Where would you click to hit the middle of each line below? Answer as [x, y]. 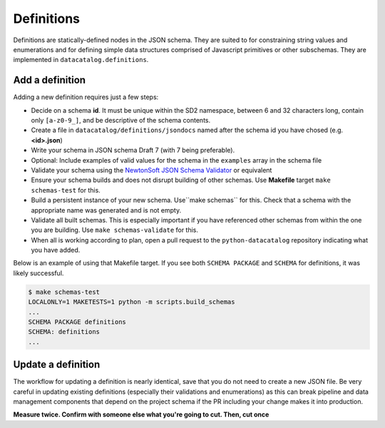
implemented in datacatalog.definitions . [81, 60]
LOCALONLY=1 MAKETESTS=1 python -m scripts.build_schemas [132, 302]
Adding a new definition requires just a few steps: [86, 97]
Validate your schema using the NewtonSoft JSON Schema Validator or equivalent [152, 170]
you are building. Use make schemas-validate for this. [115, 230]
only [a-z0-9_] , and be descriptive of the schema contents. [121, 121]
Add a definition [49, 80]
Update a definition [57, 365]
